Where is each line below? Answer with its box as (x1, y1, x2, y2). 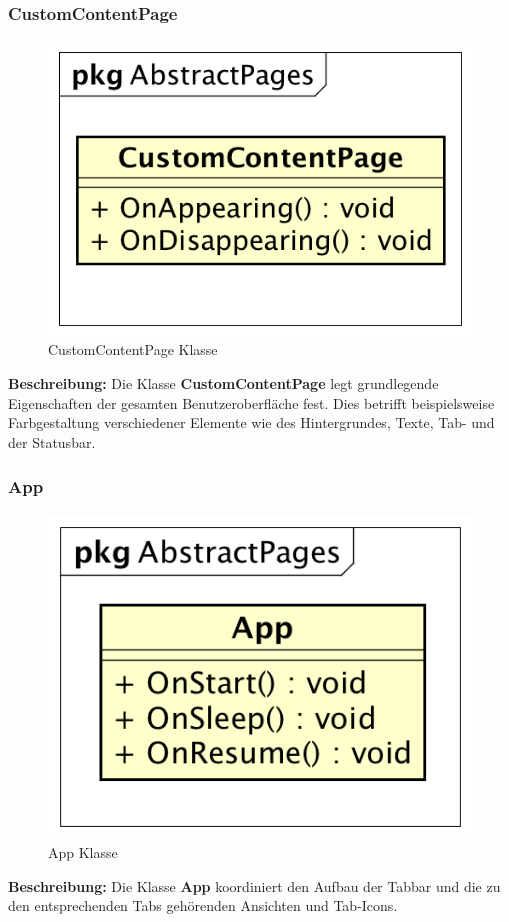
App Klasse (48, 842, 118, 863)
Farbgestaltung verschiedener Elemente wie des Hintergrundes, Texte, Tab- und (8, 412, 495, 433)
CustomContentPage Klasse (48, 339, 218, 360)
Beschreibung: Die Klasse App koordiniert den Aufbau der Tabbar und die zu (8, 875, 501, 896)
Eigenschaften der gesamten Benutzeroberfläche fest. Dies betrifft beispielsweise (8, 392, 495, 413)
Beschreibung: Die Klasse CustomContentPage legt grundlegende (8, 372, 439, 393)
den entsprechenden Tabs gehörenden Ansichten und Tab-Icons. (8, 895, 398, 916)
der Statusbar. (8, 431, 96, 452)
